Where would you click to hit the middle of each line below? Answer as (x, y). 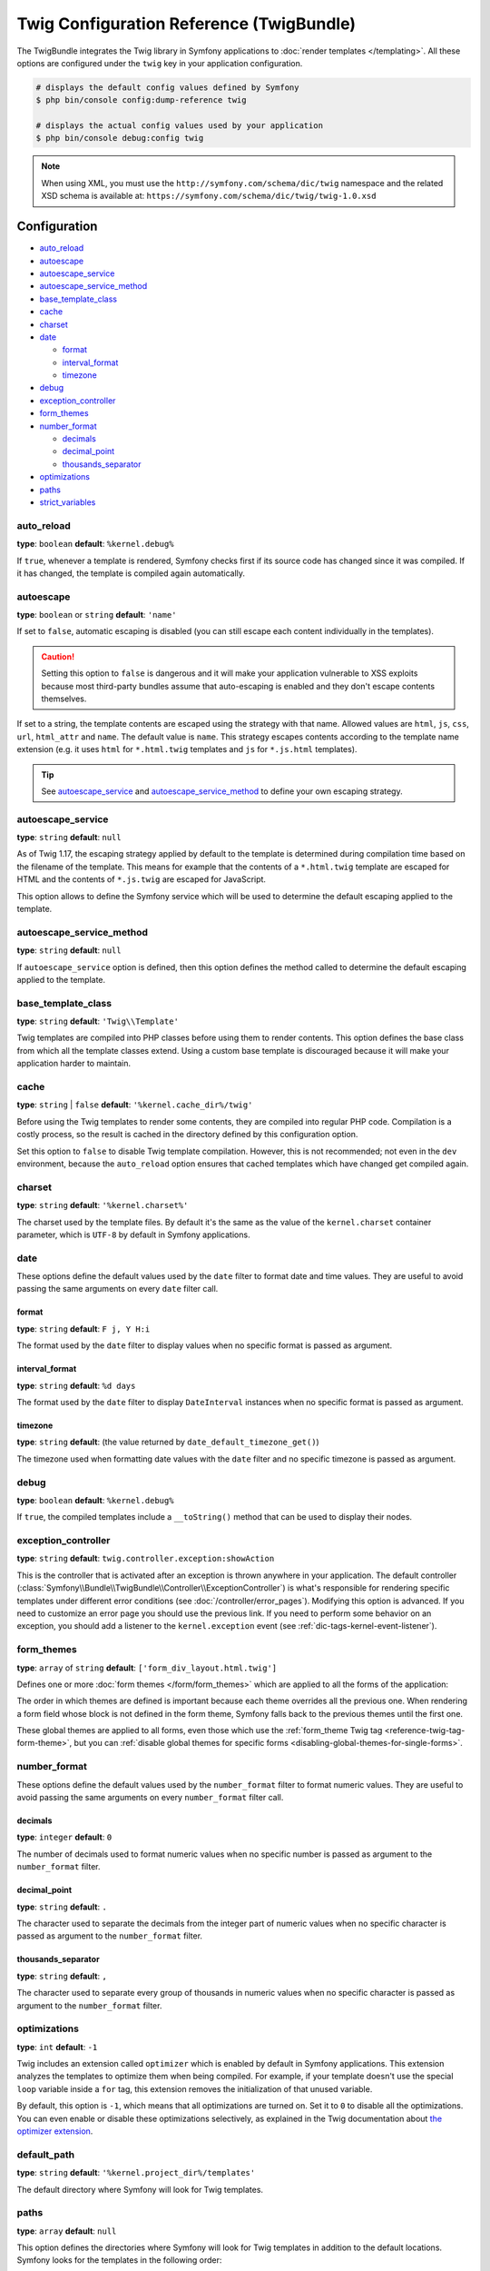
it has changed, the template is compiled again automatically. (131, 573)
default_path (46, 2155)
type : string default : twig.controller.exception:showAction (146, 1559)
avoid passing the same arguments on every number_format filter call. (150, 1798)
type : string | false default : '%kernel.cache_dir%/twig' (135, 1105)
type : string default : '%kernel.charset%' (103, 1205)
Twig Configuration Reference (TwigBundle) (186, 24)
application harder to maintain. (74, 1064)
